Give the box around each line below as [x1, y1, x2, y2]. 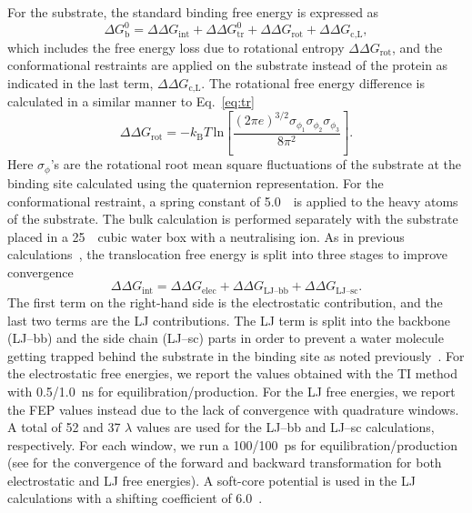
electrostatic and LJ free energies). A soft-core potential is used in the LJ [7, 470, 416, 489]
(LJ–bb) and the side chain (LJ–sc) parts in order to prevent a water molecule [7, 328, 444, 347]
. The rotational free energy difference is [201, 73, 425, 92]
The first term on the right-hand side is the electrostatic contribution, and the [7, 292, 443, 311]
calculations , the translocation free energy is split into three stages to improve [7, 245, 448, 264]
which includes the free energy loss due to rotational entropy [7, 37, 345, 56]
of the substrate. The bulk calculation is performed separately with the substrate [7, 209, 458, 228]
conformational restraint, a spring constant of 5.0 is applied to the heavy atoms [7, 191, 458, 210]
